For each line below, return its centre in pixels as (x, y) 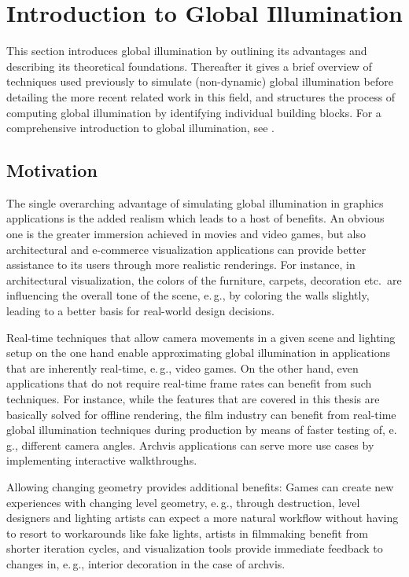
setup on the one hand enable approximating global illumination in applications (198, 353)
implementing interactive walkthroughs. (102, 460)
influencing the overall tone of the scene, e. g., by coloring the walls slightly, (188, 295)
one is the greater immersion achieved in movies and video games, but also (186, 234)
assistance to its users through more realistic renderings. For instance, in (181, 265)
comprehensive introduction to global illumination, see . (140, 128)
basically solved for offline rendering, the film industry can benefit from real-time (201, 414)
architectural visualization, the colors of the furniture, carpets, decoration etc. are (204, 279)
